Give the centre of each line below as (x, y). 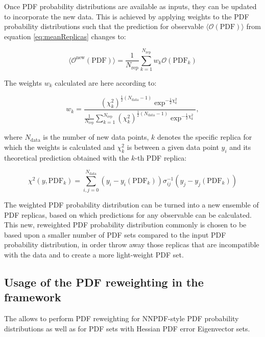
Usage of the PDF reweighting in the (104, 282)
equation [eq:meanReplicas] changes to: (65, 36)
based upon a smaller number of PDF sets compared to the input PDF (115, 234)
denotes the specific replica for (204, 137)
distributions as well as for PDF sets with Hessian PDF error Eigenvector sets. (127, 328)
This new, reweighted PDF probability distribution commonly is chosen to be (125, 225)
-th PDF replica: (161, 157)
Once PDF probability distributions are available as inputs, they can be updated (130, 6)
